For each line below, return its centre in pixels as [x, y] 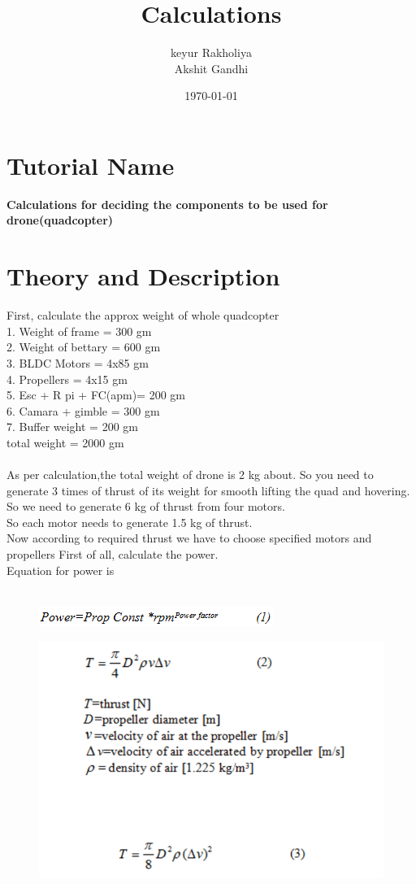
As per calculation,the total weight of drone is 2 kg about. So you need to [190, 475]
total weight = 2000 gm [65, 442]
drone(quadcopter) [60, 220]
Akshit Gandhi [211, 68]
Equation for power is [61, 570]
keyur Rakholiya [211, 52]
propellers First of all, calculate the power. [113, 554]
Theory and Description [143, 276]
